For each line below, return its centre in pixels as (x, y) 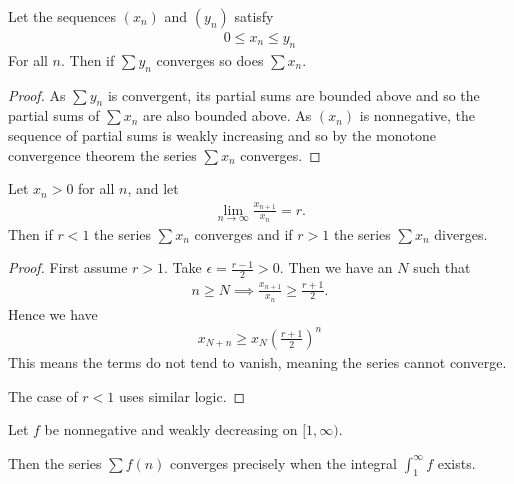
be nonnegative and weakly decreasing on (171, 429)
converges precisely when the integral (284, 462)
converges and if (243, 233)
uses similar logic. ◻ (182, 395)
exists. (456, 462)
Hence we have (53, 313)
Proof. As (37, 94)
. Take (183, 267)
